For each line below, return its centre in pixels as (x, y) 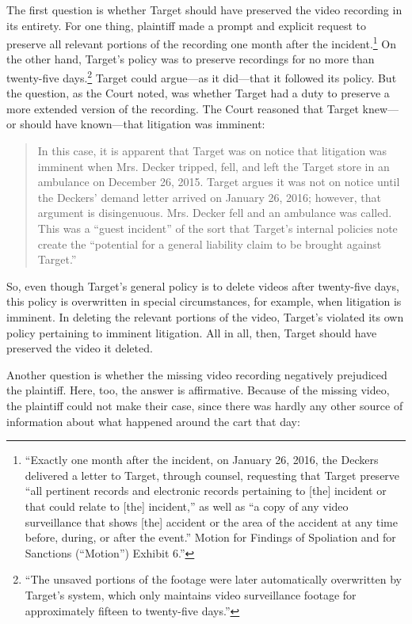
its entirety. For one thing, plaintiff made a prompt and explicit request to (186, 25)
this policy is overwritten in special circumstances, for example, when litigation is (204, 301)
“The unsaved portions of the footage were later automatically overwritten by (213, 579)
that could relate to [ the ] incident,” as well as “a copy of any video (187, 506)
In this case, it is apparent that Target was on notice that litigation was (212, 151)
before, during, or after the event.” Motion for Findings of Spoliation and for (210, 537)
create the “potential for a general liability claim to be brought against (210, 244)
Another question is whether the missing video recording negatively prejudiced (197, 374)
